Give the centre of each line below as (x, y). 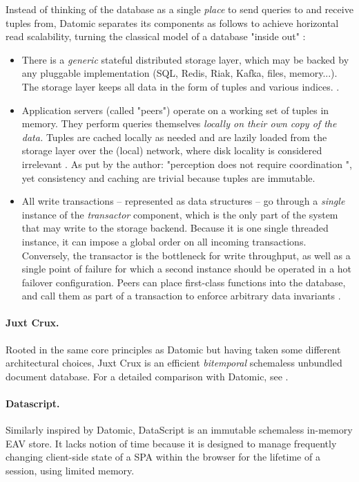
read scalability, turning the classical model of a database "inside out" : (156, 36)
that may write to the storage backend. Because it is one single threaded (175, 228)
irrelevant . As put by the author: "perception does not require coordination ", (187, 164)
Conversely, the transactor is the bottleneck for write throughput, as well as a (186, 255)
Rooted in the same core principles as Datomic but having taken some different (173, 349)
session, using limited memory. (70, 471)
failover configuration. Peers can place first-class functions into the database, (184, 282)
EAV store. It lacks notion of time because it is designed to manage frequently (171, 443)
